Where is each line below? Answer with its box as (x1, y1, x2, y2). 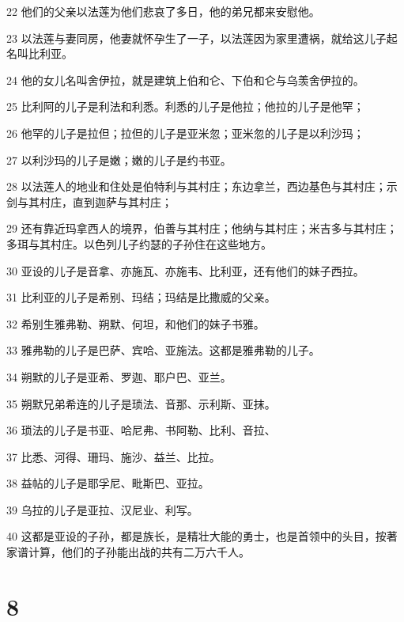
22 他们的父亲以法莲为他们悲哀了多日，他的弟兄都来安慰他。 (6, 3, 320, 19)
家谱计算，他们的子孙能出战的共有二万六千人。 (6, 544, 250, 560)
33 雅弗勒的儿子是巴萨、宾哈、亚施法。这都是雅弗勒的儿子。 (6, 342, 320, 358)
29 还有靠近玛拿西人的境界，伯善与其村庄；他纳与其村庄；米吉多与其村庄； (6, 220, 398, 237)
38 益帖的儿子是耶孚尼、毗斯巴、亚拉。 (6, 475, 210, 491)
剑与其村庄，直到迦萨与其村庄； (6, 193, 172, 210)
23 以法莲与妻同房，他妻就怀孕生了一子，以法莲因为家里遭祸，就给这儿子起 (6, 29, 398, 46)
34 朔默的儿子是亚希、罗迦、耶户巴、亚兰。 (6, 368, 232, 385)
